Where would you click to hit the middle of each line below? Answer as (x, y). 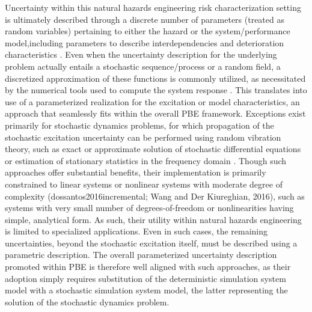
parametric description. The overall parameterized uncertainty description (141, 255)
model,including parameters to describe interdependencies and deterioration (145, 42)
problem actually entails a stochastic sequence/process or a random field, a (143, 66)
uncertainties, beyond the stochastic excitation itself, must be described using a (151, 243)
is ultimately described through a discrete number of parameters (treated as (145, 19)
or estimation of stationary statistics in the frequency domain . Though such (146, 160)
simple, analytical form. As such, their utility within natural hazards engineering (153, 219)
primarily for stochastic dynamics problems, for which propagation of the (139, 125)
